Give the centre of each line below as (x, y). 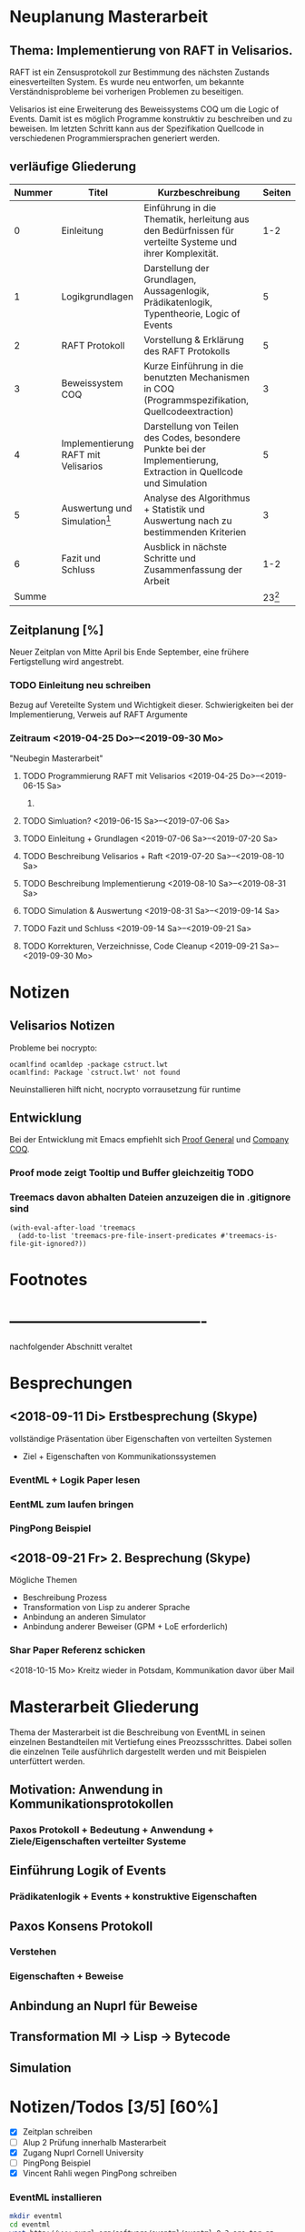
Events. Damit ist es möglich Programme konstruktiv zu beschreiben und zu (151, 119)
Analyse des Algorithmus (197, 498)
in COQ (159, 389)
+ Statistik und (175, 509)
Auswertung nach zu (188, 521)
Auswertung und (97, 509)
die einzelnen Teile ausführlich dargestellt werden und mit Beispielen (138, 1751)
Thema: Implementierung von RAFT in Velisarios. (151, 51)
